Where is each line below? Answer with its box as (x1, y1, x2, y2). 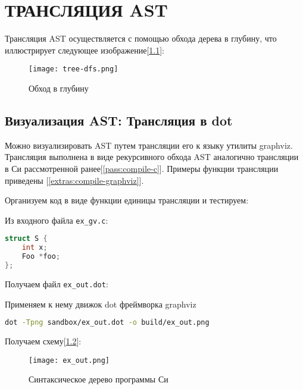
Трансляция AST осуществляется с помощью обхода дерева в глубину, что (5, 32, 277, 45)
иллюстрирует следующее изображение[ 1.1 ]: (5, 43, 164, 56)
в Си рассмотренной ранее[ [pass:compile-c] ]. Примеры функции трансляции (5, 162, 279, 174)
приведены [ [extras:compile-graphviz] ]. (5, 174, 144, 186)
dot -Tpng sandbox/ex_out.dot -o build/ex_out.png (5, 318, 210, 327)
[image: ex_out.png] (29, 356, 110, 365)
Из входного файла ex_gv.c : (5, 214, 108, 226)
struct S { (5, 234, 48, 243)
